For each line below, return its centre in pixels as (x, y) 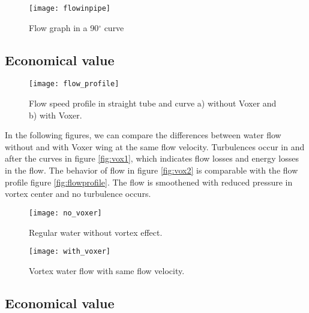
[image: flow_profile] (74, 84)
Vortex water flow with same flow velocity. (107, 270)
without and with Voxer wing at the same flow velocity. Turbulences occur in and (155, 146)
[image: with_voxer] (70, 252)
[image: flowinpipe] (70, 8)
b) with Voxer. (55, 115)
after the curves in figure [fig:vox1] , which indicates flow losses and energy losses (152, 158)
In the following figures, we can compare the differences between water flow (143, 135)
